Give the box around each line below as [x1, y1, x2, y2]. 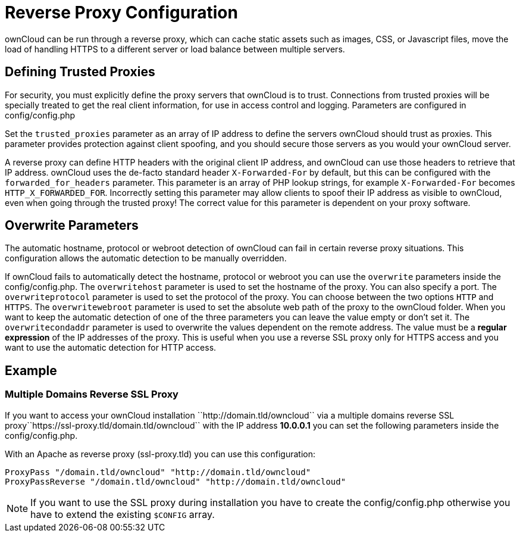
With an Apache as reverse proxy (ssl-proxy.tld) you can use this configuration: [5, 448, 316, 459]
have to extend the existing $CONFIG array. [30, 508, 215, 520]
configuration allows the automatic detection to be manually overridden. [5, 253, 287, 264]
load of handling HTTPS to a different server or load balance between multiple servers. [5, 43, 345, 54]
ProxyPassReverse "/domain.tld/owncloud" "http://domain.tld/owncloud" [5, 476, 346, 486]
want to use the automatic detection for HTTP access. [5, 342, 217, 353]
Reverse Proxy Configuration [5, 2, 238, 23]
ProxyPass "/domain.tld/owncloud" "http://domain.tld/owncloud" [5, 467, 311, 477]
